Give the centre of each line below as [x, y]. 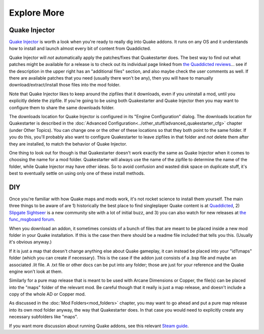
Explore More [37, 13]
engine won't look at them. [36, 271]
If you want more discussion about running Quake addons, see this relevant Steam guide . [99, 326]
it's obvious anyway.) [30, 242]
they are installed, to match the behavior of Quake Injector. [68, 144]
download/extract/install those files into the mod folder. [65, 85]
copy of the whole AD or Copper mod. [47, 294]
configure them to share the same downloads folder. [62, 107]
